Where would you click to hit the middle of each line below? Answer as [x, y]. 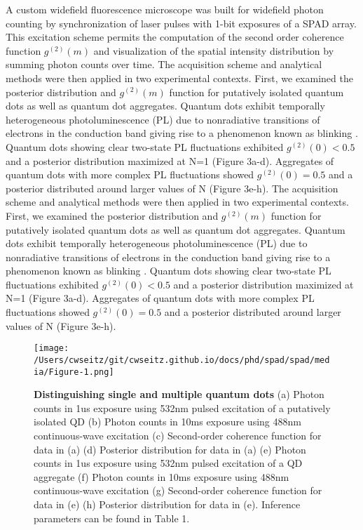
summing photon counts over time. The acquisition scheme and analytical [164, 64]
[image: [52, 349]
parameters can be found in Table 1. [112, 518]
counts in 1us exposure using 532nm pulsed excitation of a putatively [182, 408]
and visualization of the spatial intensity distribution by [214, 50]
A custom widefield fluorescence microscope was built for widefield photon [165, 9]
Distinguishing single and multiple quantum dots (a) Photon [179, 394]
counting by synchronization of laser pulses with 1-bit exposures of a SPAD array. [181, 23]
